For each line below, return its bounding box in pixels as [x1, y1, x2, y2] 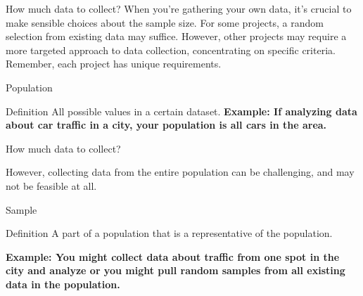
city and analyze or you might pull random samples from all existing [6, 263, 345, 278]
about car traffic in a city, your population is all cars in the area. [6, 117, 327, 132]
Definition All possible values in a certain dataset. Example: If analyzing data [6, 103, 357, 118]
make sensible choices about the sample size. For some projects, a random [6, 15, 324, 30]
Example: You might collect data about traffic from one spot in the [6, 249, 340, 264]
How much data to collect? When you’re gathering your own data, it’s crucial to [6, 1, 352, 15]
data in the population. [6, 276, 120, 291]
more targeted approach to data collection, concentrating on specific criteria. [6, 42, 336, 57]
